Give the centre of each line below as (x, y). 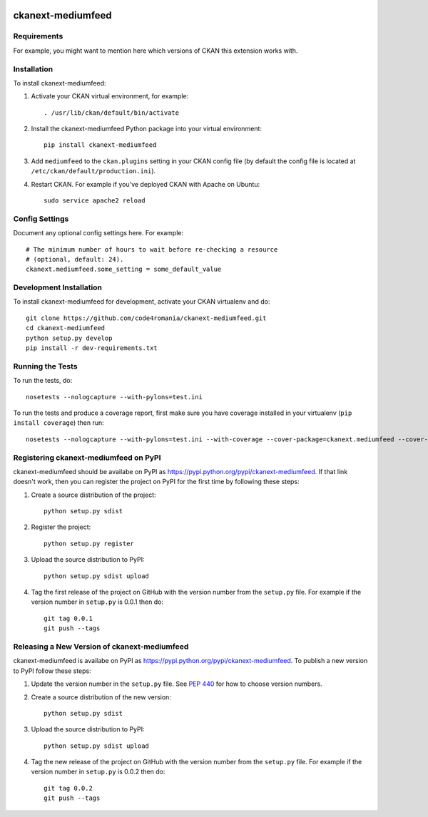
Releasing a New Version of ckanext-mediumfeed (101, 647)
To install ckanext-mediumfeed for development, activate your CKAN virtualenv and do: (142, 302)
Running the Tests (45, 366)
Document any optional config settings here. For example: (98, 233)
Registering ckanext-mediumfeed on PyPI (87, 458)
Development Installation (58, 287)
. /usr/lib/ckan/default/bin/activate (112, 113)
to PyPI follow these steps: (52, 671)
